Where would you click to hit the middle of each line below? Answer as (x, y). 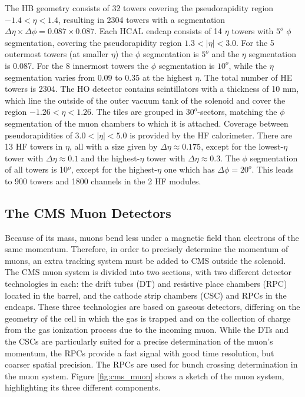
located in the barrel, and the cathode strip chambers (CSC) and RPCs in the (146, 295)
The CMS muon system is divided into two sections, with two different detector (148, 272)
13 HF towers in (34, 146)
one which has (189, 169)
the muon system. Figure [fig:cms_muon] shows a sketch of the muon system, (145, 376)
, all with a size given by (113, 146)
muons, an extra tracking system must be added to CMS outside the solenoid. (145, 260)
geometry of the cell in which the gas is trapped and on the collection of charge (148, 318)
